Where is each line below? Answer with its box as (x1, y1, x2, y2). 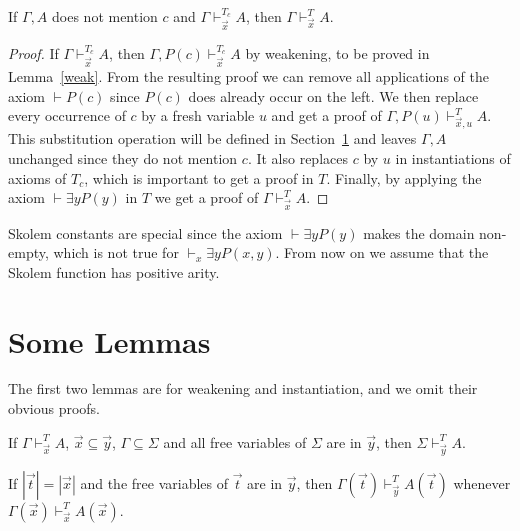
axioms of (8, 167, 67, 188)
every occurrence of (8, 105, 126, 126)
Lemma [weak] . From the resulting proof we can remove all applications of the (8, 65, 489, 86)
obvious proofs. (8, 398, 100, 419)
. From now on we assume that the (275, 242, 489, 263)
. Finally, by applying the (326, 167, 482, 188)
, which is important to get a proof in (84, 167, 314, 188)
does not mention (52, 6, 158, 26)
